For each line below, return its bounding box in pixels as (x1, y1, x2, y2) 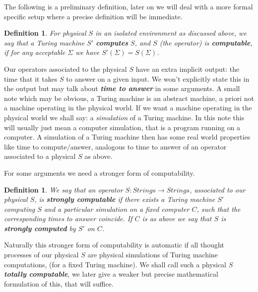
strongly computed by (4, 223, 76, 233)
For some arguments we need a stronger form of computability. (4, 167, 195, 178)
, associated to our (190, 184, 246, 195)
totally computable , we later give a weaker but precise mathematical (4, 269, 218, 279)
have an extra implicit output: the (135, 63, 240, 74)
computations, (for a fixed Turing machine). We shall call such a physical (4, 259, 227, 269)
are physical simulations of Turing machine (87, 249, 218, 260)
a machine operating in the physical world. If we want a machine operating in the (4, 102, 252, 113)
